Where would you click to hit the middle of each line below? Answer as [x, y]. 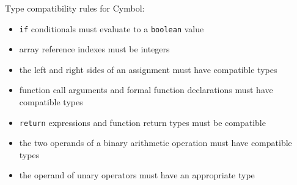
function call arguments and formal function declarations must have [146, 90]
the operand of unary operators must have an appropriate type [137, 175]
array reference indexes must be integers [94, 49]
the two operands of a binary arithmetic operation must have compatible [156, 143]
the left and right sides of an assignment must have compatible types [148, 69]
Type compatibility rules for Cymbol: [75, 8]
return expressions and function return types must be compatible [142, 122]
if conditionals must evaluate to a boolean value [112, 28]
